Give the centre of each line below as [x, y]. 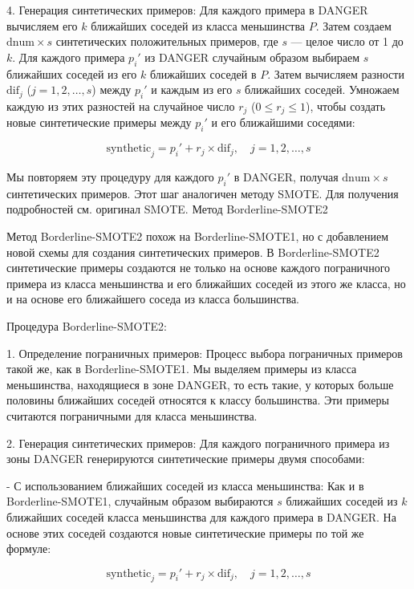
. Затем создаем [353, 25]
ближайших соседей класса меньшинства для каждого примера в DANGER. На [201, 516]
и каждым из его [192, 89]
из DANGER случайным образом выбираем [252, 57]
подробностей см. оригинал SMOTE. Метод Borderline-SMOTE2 [167, 209]
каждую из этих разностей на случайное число [121, 106]
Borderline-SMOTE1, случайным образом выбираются [140, 501]
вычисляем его [42, 25]
